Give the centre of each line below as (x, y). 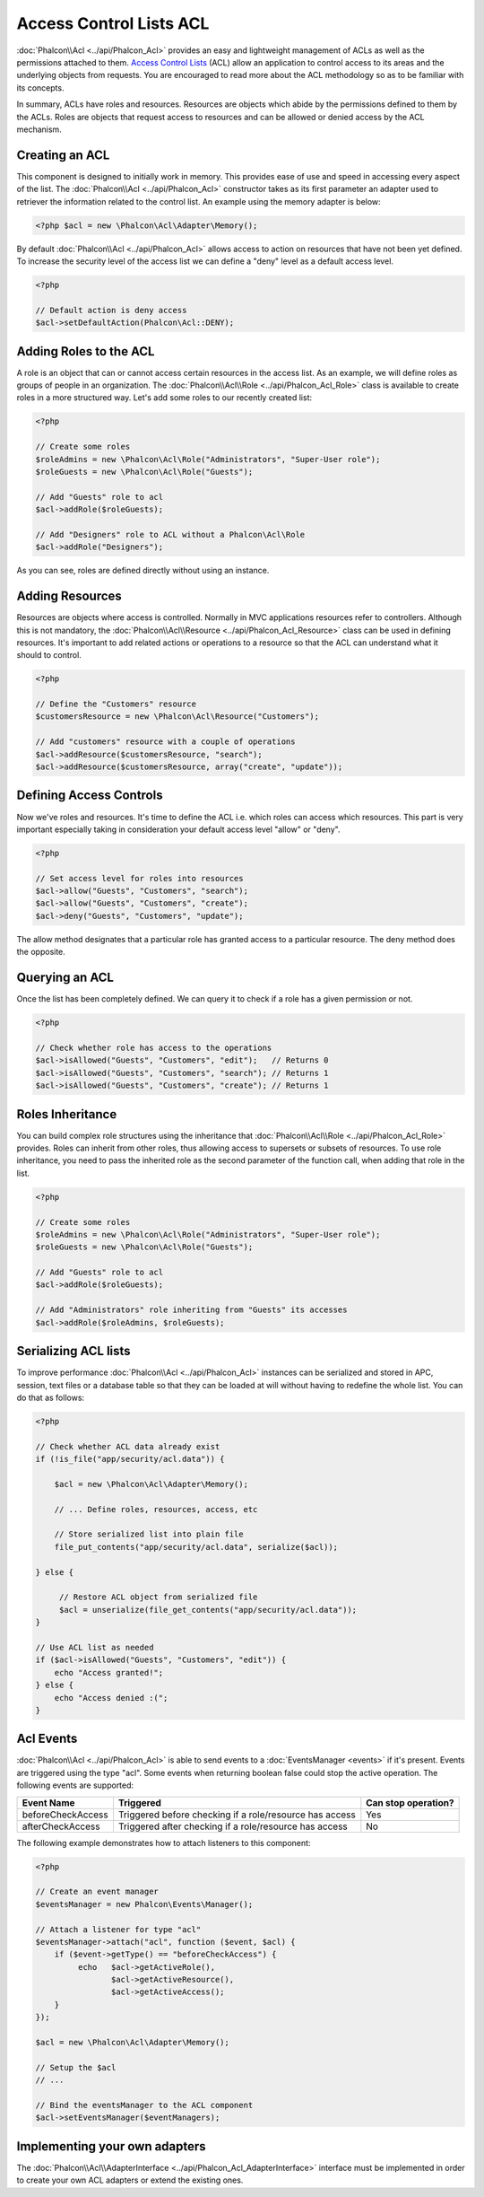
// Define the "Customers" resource (116, 704)
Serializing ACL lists (73, 1351)
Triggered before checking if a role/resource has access (237, 1815)
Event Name (48, 1802)
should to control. (49, 655)
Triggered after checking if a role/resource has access (233, 1826)
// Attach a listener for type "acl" (118, 1929)
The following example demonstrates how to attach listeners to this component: (164, 1843)
